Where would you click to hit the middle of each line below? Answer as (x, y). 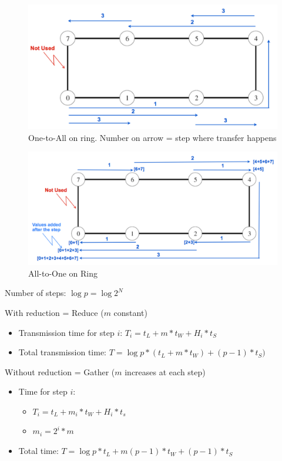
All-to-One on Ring (63, 273)
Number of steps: (36, 293)
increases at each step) (165, 371)
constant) (130, 312)
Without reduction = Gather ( (60, 371)
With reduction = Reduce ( (54, 312)
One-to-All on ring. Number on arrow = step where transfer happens (152, 137)
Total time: (38, 451)
